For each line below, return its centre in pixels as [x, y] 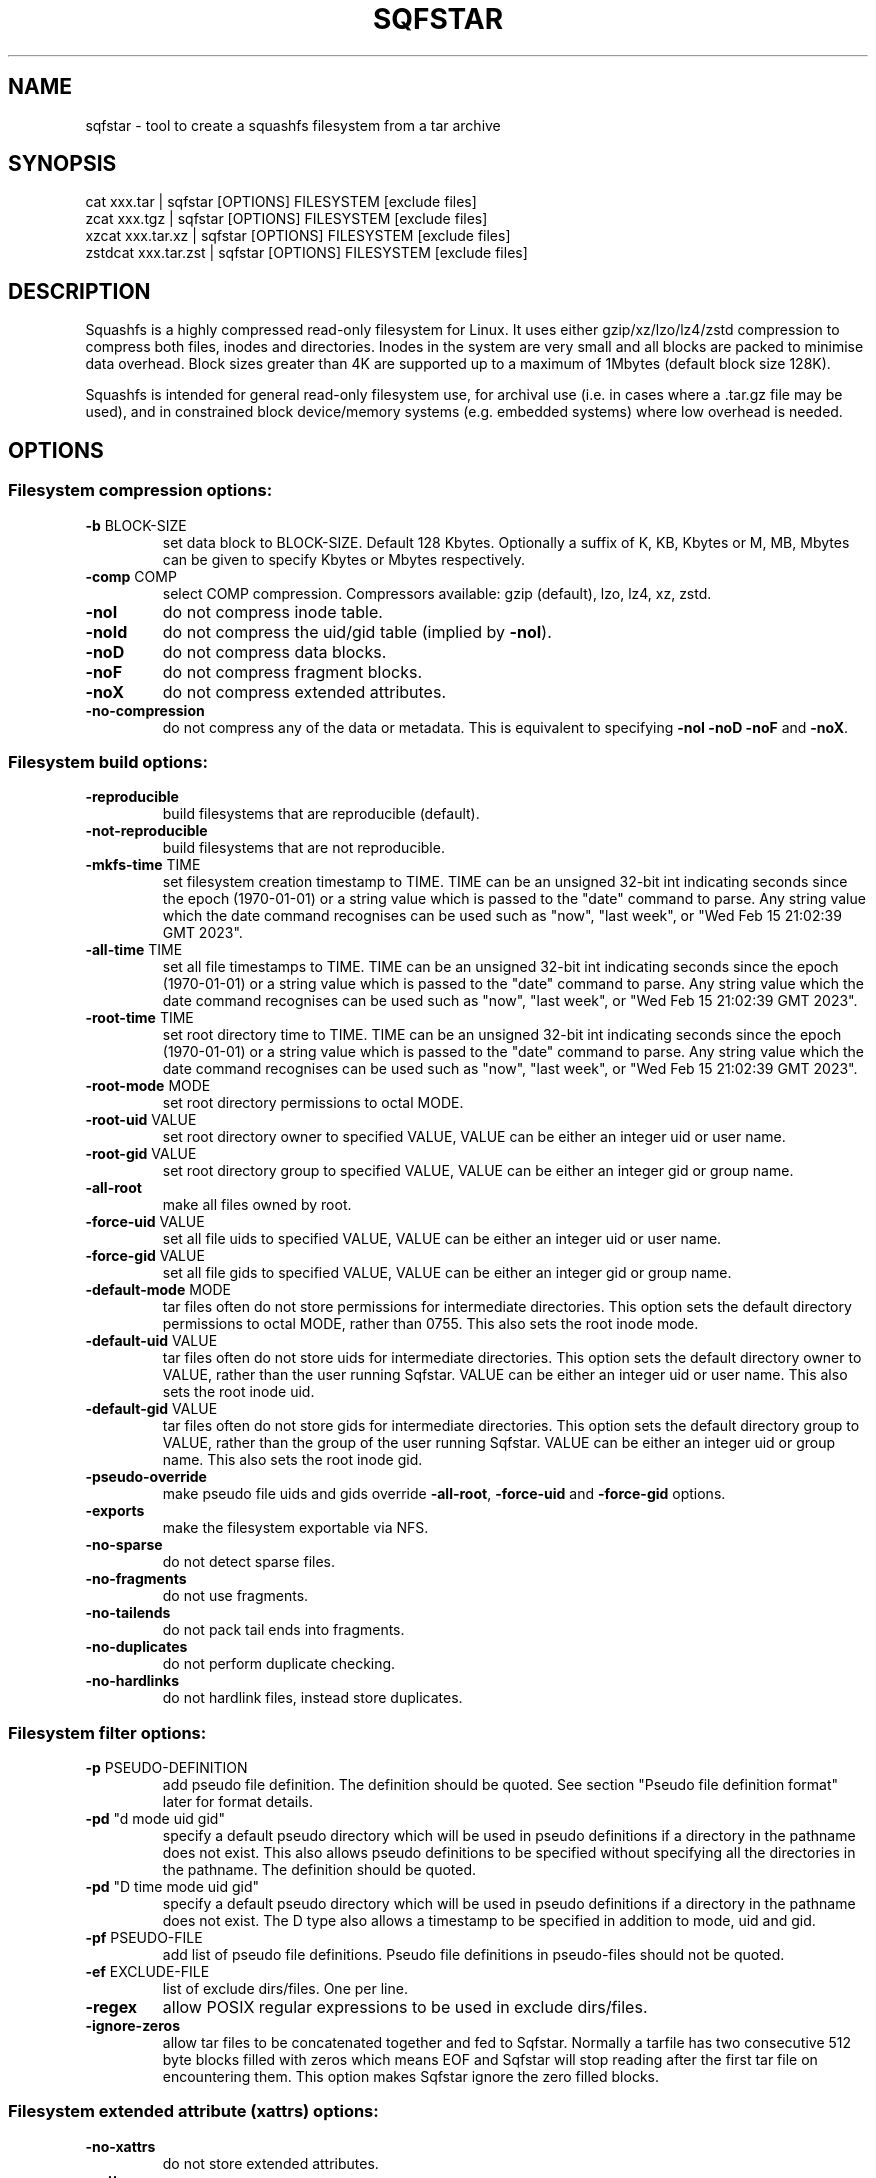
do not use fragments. [235, 1596]
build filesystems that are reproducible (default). [321, 814]
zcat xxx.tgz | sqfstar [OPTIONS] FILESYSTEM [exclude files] [286, 219]
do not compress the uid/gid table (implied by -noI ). [357, 631]
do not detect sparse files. [249, 1562]
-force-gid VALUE [145, 1256]
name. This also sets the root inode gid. [292, 1460]
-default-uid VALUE [151, 1341]
